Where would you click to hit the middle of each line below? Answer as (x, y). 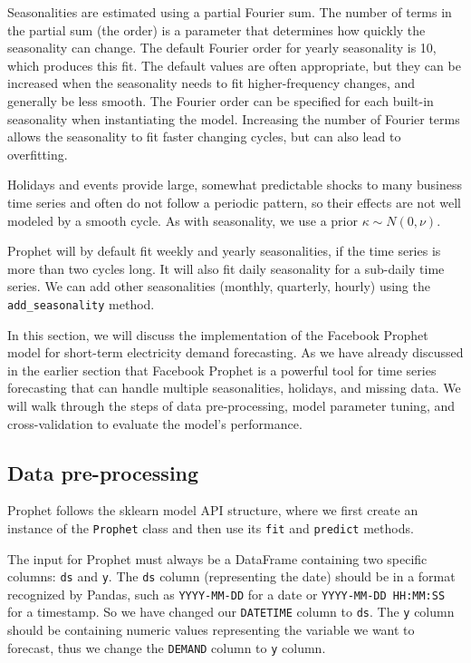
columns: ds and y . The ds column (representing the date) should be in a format (231, 576)
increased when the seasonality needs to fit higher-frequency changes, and (211, 83)
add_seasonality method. (81, 303)
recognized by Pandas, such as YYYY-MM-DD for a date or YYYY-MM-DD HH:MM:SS (226, 594)
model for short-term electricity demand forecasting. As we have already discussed (235, 352)
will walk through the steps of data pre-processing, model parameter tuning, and (231, 405)
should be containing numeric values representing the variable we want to (211, 630)
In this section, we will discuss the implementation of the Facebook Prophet (218, 334)
